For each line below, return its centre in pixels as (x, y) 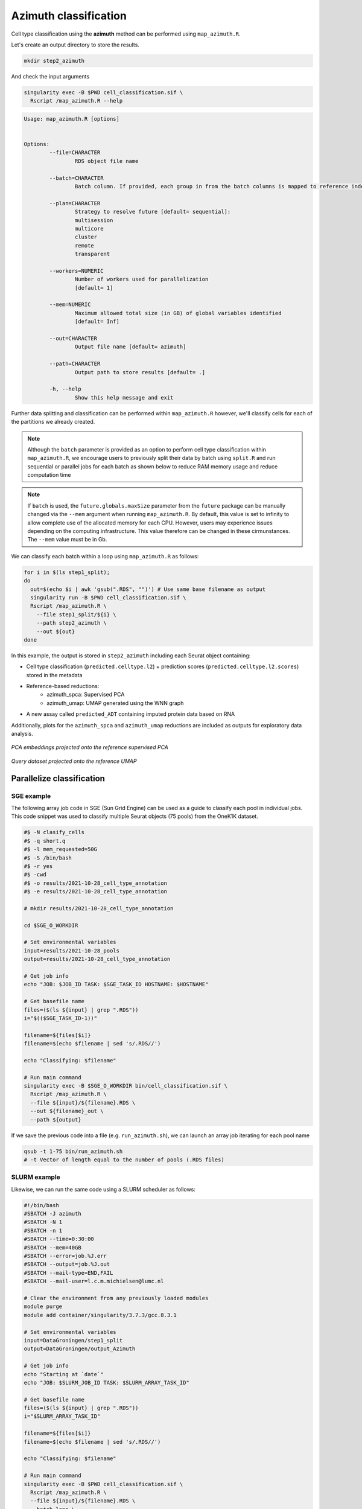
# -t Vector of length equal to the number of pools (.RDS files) (124, 1160)
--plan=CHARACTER (75, 203)
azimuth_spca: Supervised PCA (86, 695)
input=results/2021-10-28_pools (72, 950)
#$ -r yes (38, 866)
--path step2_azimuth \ (71, 623)
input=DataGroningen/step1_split (73, 1340)
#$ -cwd (35, 875)
